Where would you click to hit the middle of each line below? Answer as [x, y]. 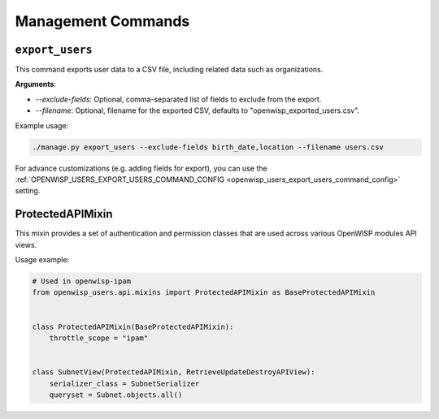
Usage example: [42, 260]
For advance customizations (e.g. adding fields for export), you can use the [141, 168]
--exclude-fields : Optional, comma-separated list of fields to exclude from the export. [178, 99]
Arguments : [36, 84]
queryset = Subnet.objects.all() [116, 395]
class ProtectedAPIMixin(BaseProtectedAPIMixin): [133, 326]
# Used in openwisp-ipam [82, 281]
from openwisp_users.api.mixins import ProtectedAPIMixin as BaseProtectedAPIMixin [204, 293]
